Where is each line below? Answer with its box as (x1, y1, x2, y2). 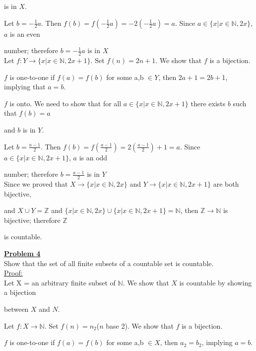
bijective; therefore (4, 214, 61, 225)
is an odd (79, 152, 108, 162)
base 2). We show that (106, 320, 174, 331)
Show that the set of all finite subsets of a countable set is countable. (4, 258, 214, 268)
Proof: (4, 268, 23, 278)
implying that (4, 81, 46, 92)
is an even (10, 28, 40, 39)
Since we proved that (4, 179, 68, 189)
